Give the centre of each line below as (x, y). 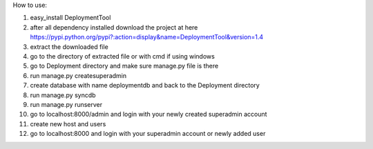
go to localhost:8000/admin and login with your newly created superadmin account (149, 115)
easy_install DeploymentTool (70, 18)
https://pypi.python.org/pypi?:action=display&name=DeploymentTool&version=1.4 (147, 37)
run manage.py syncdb (63, 95)
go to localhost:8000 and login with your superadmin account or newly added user (148, 134)
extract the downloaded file (69, 47)
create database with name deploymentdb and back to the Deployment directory (145, 86)
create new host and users (68, 123)
